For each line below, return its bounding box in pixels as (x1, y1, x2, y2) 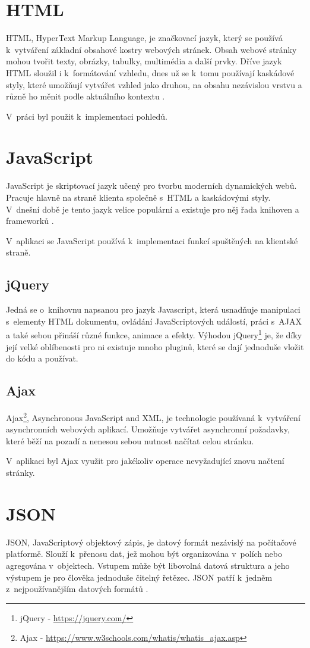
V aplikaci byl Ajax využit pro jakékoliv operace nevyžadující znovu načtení (6, 454, 284, 467)
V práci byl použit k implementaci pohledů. (6, 110, 167, 122)
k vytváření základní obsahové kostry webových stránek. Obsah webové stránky (6, 43, 297, 55)
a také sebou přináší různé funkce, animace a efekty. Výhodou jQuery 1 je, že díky (6, 327, 302, 341)
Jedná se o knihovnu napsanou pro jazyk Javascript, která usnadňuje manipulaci (6, 303, 300, 316)
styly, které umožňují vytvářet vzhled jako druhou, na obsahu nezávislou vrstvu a (6, 78, 302, 91)
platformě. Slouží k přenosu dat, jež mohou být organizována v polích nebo (6, 547, 282, 560)
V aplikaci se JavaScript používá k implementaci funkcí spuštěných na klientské (6, 234, 298, 247)
